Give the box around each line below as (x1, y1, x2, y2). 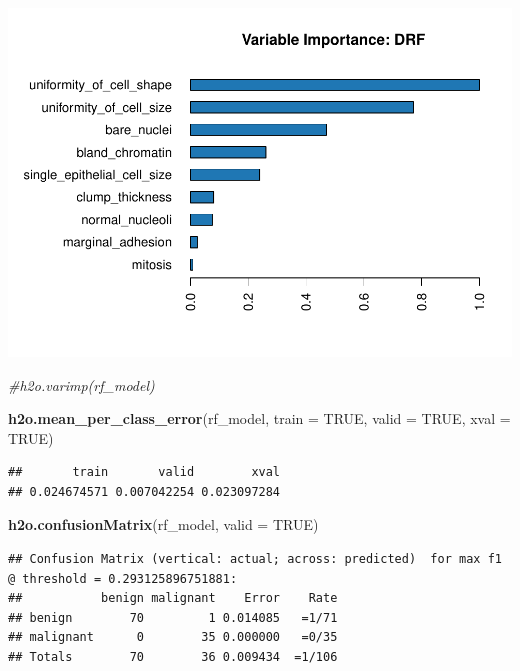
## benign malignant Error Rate (8, 591, 338, 606)
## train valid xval (8, 465, 281, 480)
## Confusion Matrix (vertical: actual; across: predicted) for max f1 (8, 552, 502, 567)
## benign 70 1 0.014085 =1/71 (8, 610, 338, 625)
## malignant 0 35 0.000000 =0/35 (8, 630, 338, 645)
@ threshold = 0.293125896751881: (8, 571, 238, 586)
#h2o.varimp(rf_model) (8, 374, 155, 395)
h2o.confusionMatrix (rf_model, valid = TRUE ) (8, 514, 319, 535)
